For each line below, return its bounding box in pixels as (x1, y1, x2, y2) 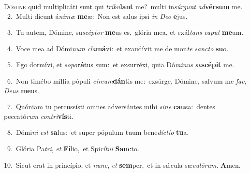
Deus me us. (4, 85, 39, 95)
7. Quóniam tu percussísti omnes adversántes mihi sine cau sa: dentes (7, 101, 215, 112)
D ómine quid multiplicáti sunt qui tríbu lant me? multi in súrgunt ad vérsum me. (4, 1, 243, 11)
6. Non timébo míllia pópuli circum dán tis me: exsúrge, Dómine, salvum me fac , (7, 75, 247, 86)
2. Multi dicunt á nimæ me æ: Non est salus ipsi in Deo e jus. (7, 11, 188, 21)
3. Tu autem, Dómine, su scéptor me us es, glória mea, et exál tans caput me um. (7, 27, 244, 37)
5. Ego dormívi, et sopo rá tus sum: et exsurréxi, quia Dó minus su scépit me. (7, 59, 234, 70)
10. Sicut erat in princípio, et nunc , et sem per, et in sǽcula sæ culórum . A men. (4, 159, 241, 170)
